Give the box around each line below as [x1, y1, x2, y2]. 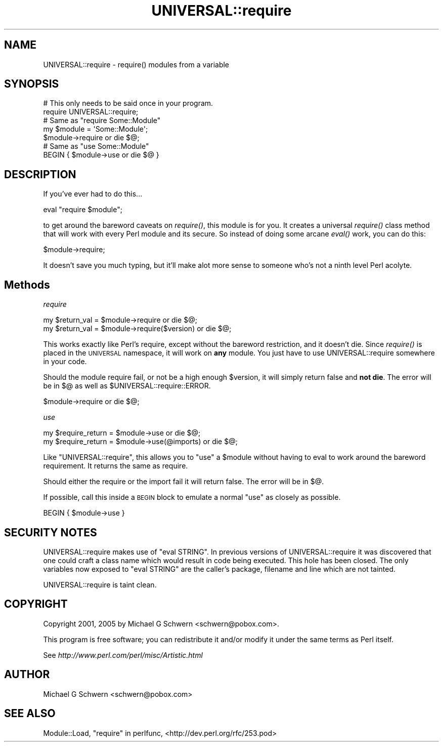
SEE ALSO [4, 707, 56, 720]
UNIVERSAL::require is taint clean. [43, 580, 157, 589]
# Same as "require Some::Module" [43, 116, 161, 125]
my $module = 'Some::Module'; [43, 125, 148, 134]
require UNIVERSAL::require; [43, 107, 139, 116]
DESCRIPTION [4, 168, 76, 181]
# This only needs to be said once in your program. [43, 99, 213, 108]
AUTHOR [4, 668, 50, 681]
